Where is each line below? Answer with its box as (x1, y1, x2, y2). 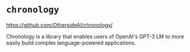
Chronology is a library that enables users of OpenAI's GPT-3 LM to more (6, 32, 185, 40)
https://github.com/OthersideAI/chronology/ (6, 21, 113, 28)
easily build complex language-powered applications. (6, 39, 136, 46)
